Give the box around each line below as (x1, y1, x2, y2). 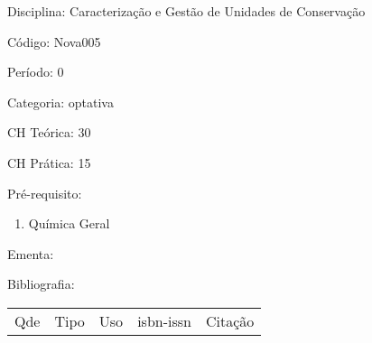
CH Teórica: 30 (7, 123, 91, 142)
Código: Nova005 (7, 32, 101, 51)
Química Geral (28, 214, 110, 233)
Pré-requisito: (7, 183, 82, 202)
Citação (205, 310, 255, 331)
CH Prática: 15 (7, 153, 91, 171)
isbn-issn (137, 310, 191, 331)
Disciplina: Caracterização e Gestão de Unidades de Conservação (7, 2, 366, 20)
